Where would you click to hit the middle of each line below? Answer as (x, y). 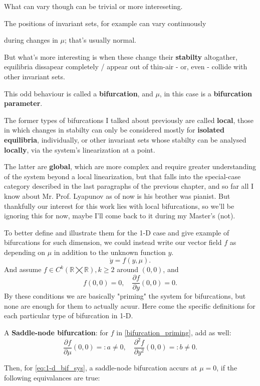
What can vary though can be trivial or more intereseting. (93, 6)
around (127, 269)
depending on (25, 252)
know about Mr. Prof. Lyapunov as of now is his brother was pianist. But (117, 196)
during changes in (31, 40)
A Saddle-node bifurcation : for (56, 332)
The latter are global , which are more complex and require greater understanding (130, 166)
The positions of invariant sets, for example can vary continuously (105, 23)
